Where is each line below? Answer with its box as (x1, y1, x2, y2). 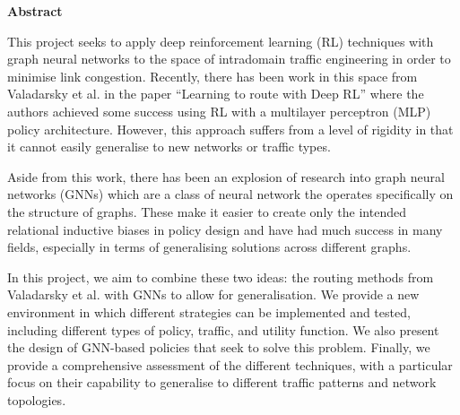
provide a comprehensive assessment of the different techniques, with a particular (7, 355, 453, 374)
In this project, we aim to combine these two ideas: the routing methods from (7, 267, 434, 286)
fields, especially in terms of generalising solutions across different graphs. (7, 238, 412, 256)
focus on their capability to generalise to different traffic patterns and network (7, 373, 437, 392)
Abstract (7, 2, 63, 20)
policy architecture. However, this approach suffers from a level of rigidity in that (7, 119, 454, 138)
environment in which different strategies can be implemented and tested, (7, 302, 411, 321)
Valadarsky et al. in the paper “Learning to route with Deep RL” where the (7, 84, 424, 103)
